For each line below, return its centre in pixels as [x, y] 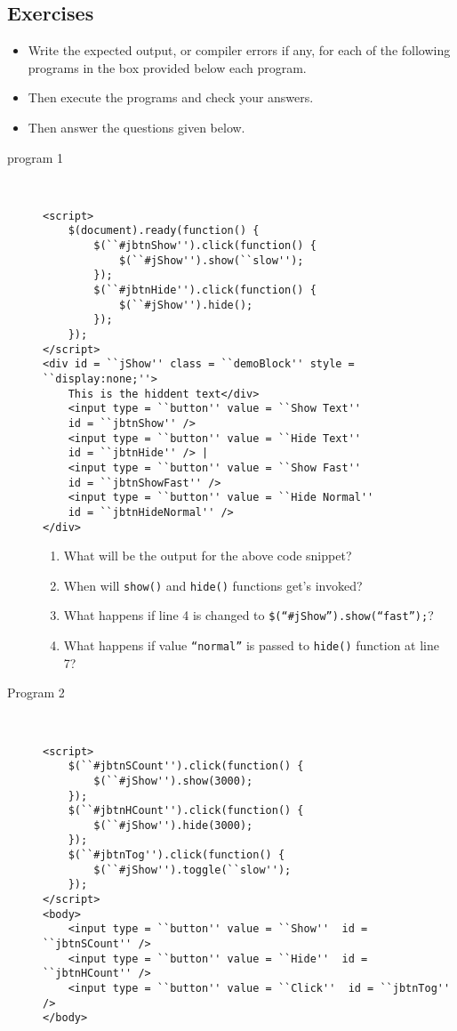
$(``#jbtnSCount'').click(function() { [186, 766]
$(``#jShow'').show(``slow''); [211, 260]
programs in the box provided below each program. [167, 67]
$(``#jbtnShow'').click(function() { [205, 246]
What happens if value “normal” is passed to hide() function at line [251, 645]
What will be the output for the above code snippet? [208, 556]
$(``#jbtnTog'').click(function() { [176, 855]
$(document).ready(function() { [164, 231]
